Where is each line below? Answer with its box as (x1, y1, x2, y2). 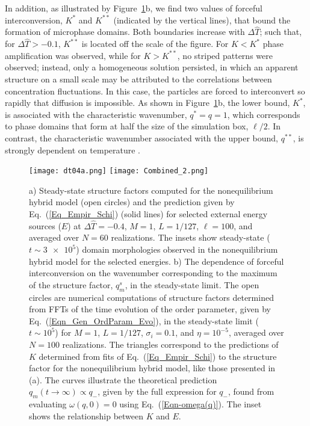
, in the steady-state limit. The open (125, 278, 259, 291)
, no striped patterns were (177, 49, 273, 61)
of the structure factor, (29, 278, 113, 291)
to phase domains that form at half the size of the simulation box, (5, 120, 249, 132)
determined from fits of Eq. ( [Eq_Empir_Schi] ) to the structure (39, 350, 277, 362)
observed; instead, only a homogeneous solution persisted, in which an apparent (5, 61, 299, 73)
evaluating (29, 398, 67, 410)
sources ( (29, 219, 61, 232)
